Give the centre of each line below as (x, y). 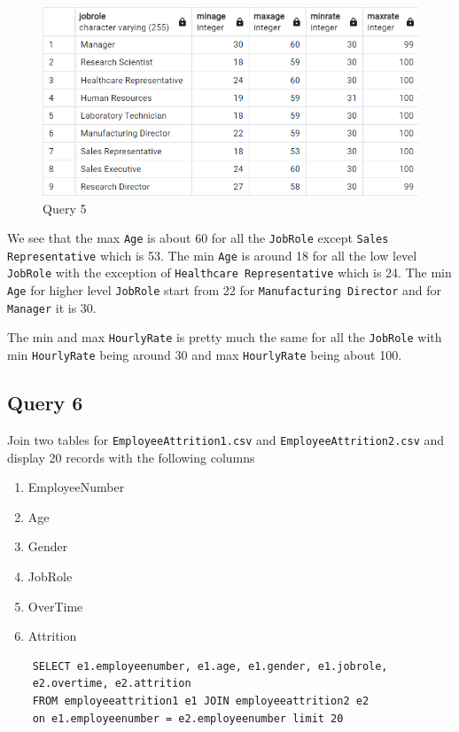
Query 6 (45, 403)
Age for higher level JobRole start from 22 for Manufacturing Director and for (225, 290)
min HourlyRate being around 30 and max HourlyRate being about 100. (205, 355)
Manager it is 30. (52, 307)
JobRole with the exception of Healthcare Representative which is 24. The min (229, 273)
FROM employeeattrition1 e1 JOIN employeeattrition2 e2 (201, 701)
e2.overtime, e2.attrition (112, 684)
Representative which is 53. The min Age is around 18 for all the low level (212, 255)
